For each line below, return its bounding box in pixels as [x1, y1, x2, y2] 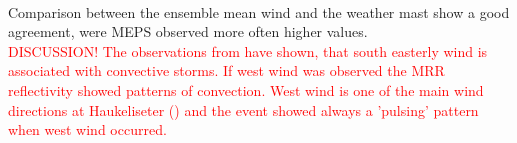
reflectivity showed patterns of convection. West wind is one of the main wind [8, 79, 484, 100]
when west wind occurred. [8, 119, 167, 140]
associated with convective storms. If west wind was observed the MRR [8, 60, 445, 81]
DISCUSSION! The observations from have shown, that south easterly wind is [8, 40, 488, 61]
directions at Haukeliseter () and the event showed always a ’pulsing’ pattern [8, 99, 479, 120]
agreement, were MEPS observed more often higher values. [8, 21, 368, 42]
